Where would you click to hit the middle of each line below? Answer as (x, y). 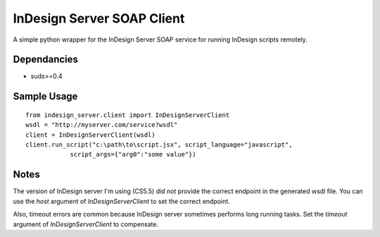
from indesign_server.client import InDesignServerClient (128, 115)
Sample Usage (45, 96)
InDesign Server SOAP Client (99, 18)
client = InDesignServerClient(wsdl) (91, 135)
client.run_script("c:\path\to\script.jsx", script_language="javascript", (159, 145)
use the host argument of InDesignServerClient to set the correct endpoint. (121, 201)
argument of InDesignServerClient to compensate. (85, 224)
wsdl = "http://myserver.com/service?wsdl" (102, 125)
